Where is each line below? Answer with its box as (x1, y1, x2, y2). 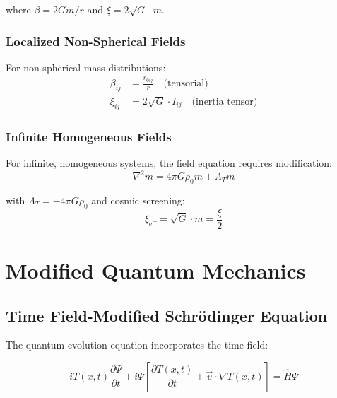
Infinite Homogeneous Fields (6, 127, 172, 145)
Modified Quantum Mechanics (6, 255, 306, 284)
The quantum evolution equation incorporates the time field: (6, 337, 268, 352)
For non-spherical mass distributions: (6, 59, 166, 74)
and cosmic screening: (91, 192, 185, 207)
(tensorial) (163, 78, 208, 89)
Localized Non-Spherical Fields (6, 32, 186, 49)
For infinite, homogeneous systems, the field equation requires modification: (6, 156, 332, 170)
